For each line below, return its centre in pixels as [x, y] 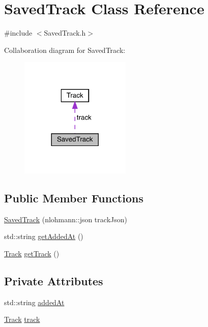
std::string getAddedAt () [44, 236]
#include [18, 33]
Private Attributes [54, 280]
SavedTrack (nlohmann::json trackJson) [66, 219]
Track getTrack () [32, 253]
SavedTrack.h [65, 33]
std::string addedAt [34, 302]
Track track [22, 319]
